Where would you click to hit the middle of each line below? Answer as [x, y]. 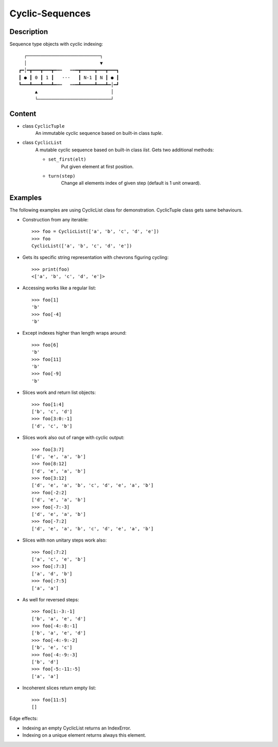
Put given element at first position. [97, 166]
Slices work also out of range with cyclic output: [73, 438]
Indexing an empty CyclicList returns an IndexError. [77, 728]
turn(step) [62, 176]
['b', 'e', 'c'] [52, 648]
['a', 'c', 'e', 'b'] [59, 559]
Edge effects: [24, 719]
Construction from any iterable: [55, 219]
